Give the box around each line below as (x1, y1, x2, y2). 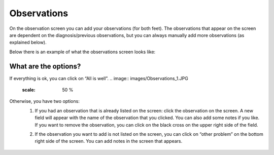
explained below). (9, 40, 47, 46)
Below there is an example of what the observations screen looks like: (9, 49, 156, 55)
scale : (22, 87, 36, 93)
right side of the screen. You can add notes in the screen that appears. (35, 138, 183, 144)
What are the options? (9, 62, 81, 70)
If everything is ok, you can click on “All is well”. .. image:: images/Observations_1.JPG (9, 75, 189, 81)
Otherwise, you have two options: (9, 98, 80, 104)
